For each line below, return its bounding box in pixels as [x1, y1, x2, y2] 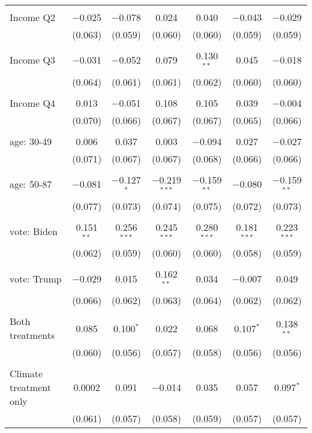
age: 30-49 [10, 134, 52, 148]
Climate [10, 366, 43, 381]
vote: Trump [10, 271, 62, 285]
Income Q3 [10, 53, 55, 67]
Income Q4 [10, 95, 55, 110]
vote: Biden [10, 224, 58, 238]
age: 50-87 [10, 177, 52, 191]
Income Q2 [10, 10, 55, 24]
